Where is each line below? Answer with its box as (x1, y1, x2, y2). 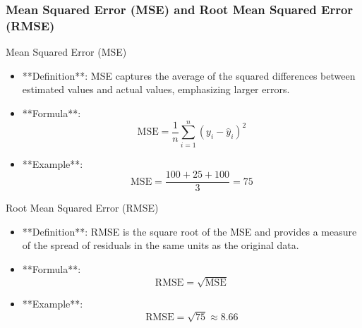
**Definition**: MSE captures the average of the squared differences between (22, 68, 356, 83)
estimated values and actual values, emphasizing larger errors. (22, 82, 290, 97)
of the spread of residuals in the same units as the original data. (22, 238, 299, 253)
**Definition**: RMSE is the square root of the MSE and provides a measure (22, 224, 357, 238)
